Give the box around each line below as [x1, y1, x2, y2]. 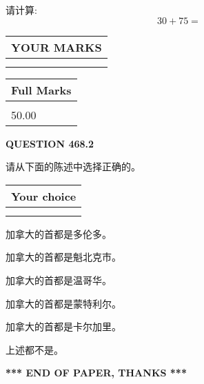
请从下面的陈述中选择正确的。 [6, 159, 141, 174]
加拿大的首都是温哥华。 [6, 272, 112, 287]
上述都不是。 [6, 342, 63, 356]
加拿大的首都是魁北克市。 [6, 250, 121, 264]
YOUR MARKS [11, 39, 102, 55]
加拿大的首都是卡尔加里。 [6, 319, 121, 334]
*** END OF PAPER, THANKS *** [6, 365, 187, 380]
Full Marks [11, 81, 72, 98]
